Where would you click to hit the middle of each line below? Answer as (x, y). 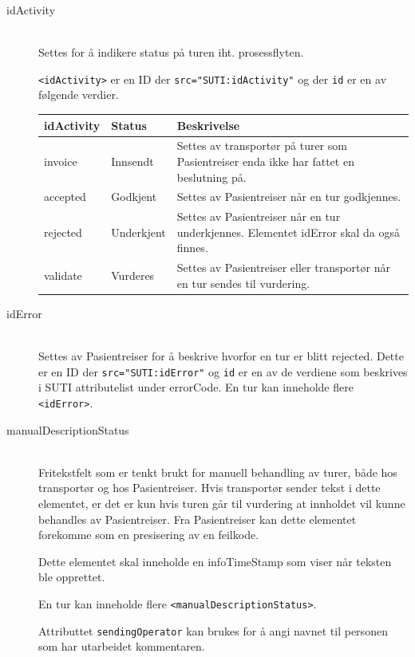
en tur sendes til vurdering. (243, 283)
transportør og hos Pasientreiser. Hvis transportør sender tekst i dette (209, 488)
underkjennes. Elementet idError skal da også (289, 232)
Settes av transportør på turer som (262, 146)
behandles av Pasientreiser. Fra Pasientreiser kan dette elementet (198, 519)
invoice (61, 161)
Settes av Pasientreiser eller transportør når (283, 268)
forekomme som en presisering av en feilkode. (149, 535)
